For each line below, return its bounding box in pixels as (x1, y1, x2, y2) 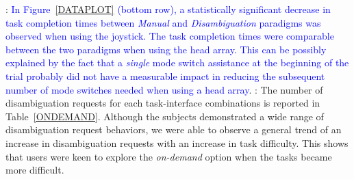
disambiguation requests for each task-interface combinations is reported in (5, 96, 320, 110)
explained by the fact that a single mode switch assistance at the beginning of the (5, 55, 349, 70)
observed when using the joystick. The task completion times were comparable (5, 29, 334, 43)
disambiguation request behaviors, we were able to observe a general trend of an (5, 122, 342, 137)
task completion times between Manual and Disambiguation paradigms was (5, 15, 321, 29)
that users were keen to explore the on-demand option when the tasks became (5, 149, 332, 163)
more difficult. (5, 163, 64, 177)
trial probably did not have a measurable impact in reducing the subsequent (5, 68, 325, 83)
